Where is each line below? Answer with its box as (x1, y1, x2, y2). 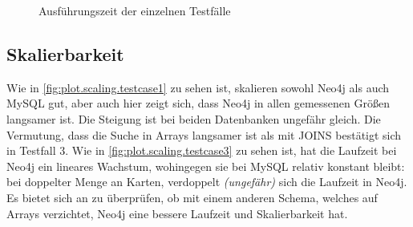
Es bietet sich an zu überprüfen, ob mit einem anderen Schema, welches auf (6, 188, 378, 205)
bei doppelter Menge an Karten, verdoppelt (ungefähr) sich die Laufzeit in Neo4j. (6, 173, 407, 190)
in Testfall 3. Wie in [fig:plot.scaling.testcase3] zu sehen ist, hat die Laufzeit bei (6, 142, 397, 159)
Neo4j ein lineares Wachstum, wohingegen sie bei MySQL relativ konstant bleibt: (6, 157, 405, 174)
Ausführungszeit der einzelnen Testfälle (38, 2, 231, 18)
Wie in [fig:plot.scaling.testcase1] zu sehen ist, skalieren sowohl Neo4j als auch (6, 79, 390, 95)
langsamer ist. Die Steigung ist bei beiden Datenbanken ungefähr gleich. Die (6, 110, 381, 127)
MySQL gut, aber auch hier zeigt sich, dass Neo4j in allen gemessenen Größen (6, 95, 390, 111)
